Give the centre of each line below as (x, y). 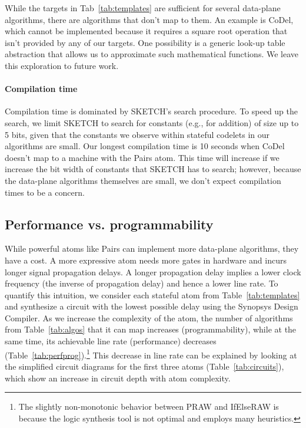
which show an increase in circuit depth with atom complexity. (118, 378)
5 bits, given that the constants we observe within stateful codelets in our (137, 134)
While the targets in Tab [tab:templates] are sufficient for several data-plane (143, 8)
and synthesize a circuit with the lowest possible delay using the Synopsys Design (152, 306)
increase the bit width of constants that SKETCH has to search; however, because (153, 169)
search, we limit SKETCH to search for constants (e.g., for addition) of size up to (152, 122)
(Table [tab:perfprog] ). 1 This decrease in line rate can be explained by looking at (151, 354)
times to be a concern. (45, 192)
